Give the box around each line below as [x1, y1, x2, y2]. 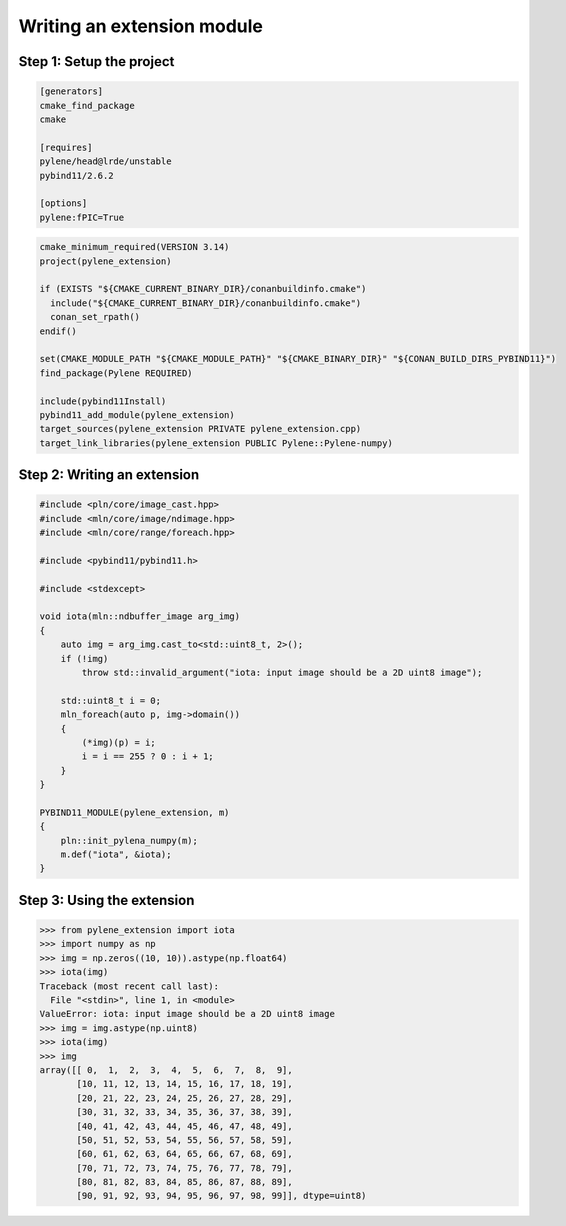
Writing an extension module [18, 15, 264, 37]
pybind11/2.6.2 [39, 170, 114, 181]
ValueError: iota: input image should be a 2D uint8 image [39, 1008, 335, 1020]
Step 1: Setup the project [18, 53, 175, 70]
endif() [39, 325, 77, 337]
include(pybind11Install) [39, 395, 167, 407]
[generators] [39, 86, 104, 97]
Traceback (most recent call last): [39, 980, 220, 992]
